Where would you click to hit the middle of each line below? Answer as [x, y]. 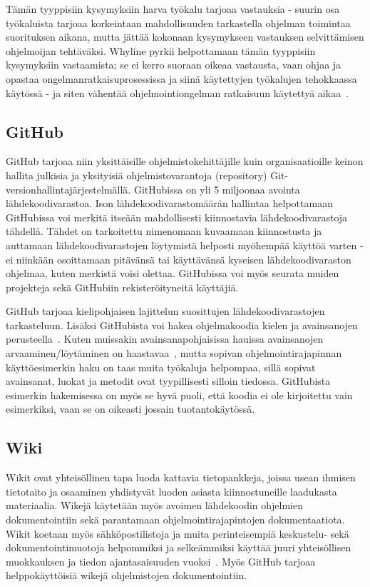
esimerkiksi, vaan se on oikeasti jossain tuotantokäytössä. [130, 409]
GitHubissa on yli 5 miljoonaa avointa [217, 189]
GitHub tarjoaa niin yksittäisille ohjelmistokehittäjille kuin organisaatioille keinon [185, 161]
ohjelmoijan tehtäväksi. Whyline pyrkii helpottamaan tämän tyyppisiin [161, 50]
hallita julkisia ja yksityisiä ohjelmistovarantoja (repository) [137, 175]
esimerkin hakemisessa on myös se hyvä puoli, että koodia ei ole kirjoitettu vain [179, 395]
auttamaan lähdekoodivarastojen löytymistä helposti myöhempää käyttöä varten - [185, 245]
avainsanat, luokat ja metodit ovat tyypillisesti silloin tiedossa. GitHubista [168, 381]
